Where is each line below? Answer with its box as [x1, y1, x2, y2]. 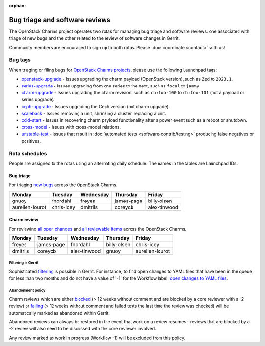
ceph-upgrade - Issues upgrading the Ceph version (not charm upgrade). [21, 103, 170, 109]
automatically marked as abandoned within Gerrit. [9, 310, 110, 316]
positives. [21, 138, 41, 144]
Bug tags [9, 57, 31, 63]
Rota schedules [9, 150, 47, 157]
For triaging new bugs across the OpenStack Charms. [9, 182, 118, 188]
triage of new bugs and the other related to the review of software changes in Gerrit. [9, 35, 180, 41]
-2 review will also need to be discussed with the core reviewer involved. [9, 326, 157, 332]
